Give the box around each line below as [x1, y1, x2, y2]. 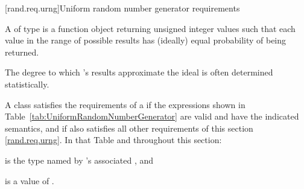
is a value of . [5, 174, 54, 187]
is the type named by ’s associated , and [5, 153, 154, 166]
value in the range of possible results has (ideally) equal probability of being [5, 34, 287, 46]
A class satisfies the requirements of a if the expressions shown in [5, 98, 245, 111]
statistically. [5, 77, 49, 90]
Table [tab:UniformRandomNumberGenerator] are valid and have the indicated [5, 110, 299, 123]
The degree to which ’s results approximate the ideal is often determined [5, 66, 273, 78]
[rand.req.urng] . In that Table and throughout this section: [5, 133, 222, 146]
